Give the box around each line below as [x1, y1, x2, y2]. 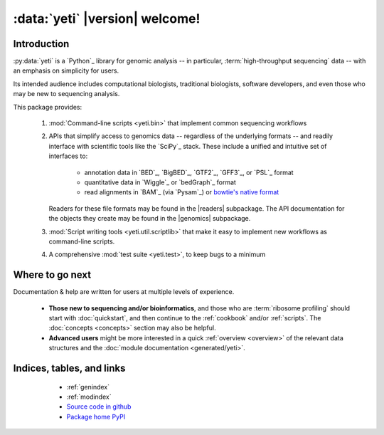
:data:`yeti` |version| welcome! [13, 11, 201, 26]
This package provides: [13, 103, 82, 111]
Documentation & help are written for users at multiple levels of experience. [13, 288, 235, 296]
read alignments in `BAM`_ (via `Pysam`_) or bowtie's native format [84, 188, 279, 196]
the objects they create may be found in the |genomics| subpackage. [48, 214, 251, 223]
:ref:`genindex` [66, 382, 110, 391]
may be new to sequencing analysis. [13, 90, 120, 98]
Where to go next [13, 269, 92, 281]
